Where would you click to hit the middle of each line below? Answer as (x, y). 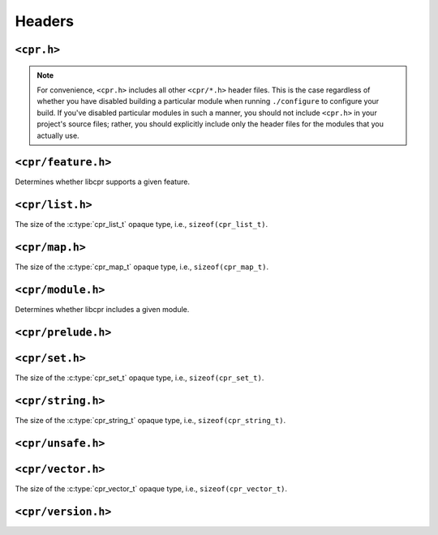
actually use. (58, 135)
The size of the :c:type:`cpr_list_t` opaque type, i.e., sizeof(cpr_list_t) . (141, 225)
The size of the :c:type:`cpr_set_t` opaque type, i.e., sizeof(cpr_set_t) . (140, 378)
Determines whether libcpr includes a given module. (102, 310)
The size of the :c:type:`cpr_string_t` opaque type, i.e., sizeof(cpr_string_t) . (150, 420)
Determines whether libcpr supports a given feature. (103, 182)
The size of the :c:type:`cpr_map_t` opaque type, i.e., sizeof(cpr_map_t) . (142, 267)
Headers (45, 21)
